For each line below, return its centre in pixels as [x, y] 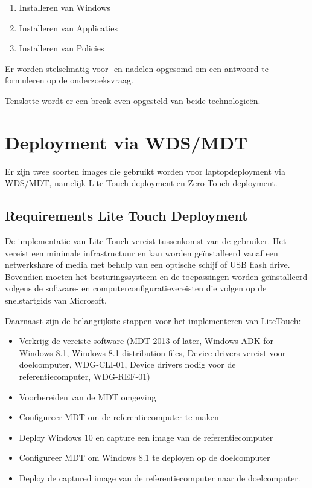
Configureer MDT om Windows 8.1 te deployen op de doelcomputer [145, 457]
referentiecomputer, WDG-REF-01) [84, 376]
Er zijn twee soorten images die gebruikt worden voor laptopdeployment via [145, 171]
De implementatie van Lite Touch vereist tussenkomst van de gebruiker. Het [146, 241]
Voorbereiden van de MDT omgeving [88, 396]
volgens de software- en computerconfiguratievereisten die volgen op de [136, 288]
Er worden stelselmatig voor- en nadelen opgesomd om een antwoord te [137, 68]
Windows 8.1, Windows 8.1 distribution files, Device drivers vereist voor [152, 352]
